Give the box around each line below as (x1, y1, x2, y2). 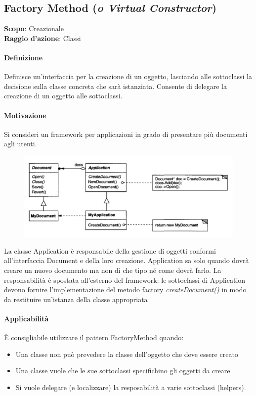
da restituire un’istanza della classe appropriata (4, 294, 148, 304)
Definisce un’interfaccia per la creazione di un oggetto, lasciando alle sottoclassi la (4, 71, 252, 82)
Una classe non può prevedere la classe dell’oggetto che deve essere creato (15, 349, 238, 359)
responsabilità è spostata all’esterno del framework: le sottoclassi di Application (4, 274, 246, 285)
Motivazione (4, 110, 46, 120)
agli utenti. (4, 138, 37, 149)
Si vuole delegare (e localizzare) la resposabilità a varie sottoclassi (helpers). (15, 382, 246, 392)
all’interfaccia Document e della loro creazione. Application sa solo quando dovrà (4, 255, 249, 265)
